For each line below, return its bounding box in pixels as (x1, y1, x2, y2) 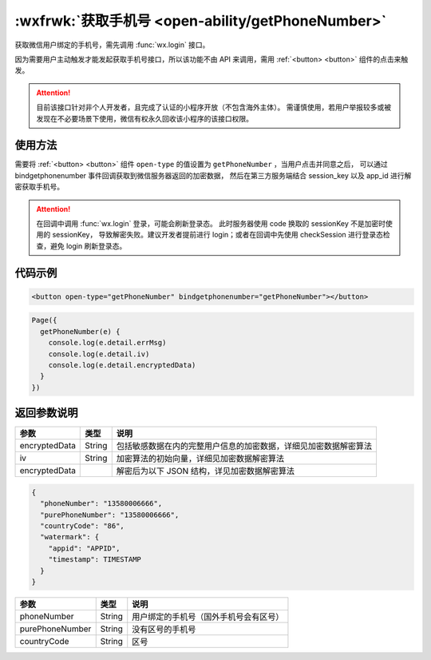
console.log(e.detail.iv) (48, 349, 150, 359)
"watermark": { (40, 532, 100, 542)
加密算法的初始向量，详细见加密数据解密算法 (116, 453, 285, 464)
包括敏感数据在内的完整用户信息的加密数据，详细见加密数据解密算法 (116, 440, 373, 451)
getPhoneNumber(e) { (40, 327, 121, 336)
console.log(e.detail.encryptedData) (48, 360, 196, 369)
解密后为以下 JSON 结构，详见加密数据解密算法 (116, 466, 295, 477)
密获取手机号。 (14, 182, 64, 192)
